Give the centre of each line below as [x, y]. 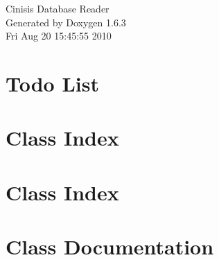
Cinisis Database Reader [58, 8]
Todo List [52, 83]
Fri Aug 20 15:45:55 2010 [59, 36]
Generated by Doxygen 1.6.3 [66, 22]
